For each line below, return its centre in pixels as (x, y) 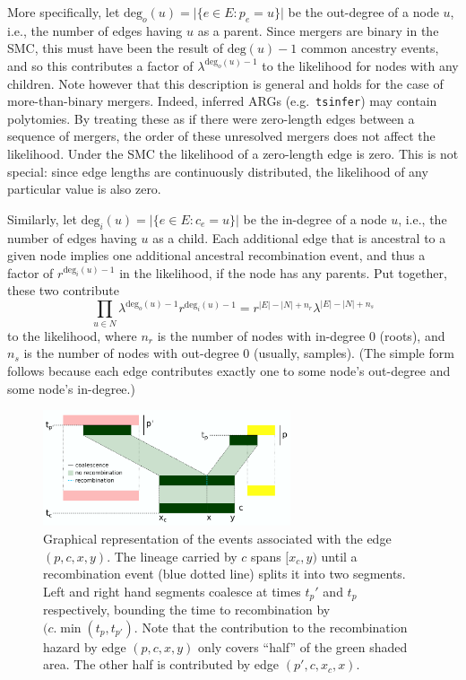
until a (339, 556)
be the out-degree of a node (363, 12)
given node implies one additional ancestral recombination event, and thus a (216, 255)
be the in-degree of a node (315, 218)
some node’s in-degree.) (71, 388)
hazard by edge (85, 646)
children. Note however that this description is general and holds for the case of (225, 83)
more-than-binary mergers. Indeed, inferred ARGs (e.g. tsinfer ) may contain (222, 101)
